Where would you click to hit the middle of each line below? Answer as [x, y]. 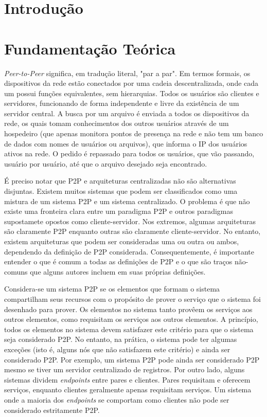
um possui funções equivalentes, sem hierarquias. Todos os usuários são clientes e [132, 93]
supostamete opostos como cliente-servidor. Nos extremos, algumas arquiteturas [130, 221]
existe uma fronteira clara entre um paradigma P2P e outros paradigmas [119, 211]
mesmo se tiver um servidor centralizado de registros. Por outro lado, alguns [124, 369]
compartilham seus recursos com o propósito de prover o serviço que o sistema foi [132, 298]
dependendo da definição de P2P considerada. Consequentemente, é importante [129, 251]
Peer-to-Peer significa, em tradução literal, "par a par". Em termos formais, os [127, 73]
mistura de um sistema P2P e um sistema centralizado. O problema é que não [127, 201]
